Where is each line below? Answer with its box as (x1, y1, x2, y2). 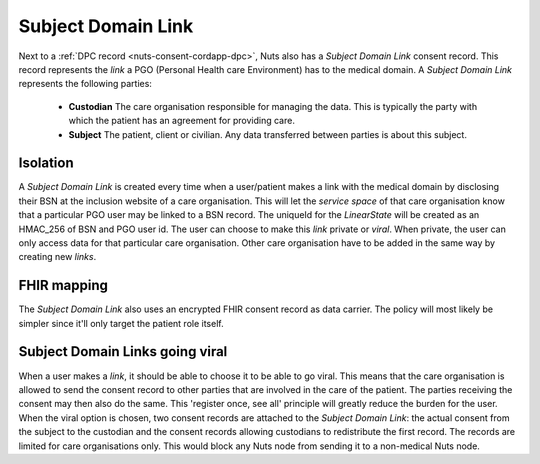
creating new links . (18, 251, 97, 263)
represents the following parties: (18, 78, 152, 90)
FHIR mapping (18, 277, 109, 294)
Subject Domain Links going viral (18, 343, 228, 360)
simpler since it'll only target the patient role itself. (18, 317, 224, 329)
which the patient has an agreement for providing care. (68, 115, 295, 127)
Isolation (18, 155, 74, 172)
